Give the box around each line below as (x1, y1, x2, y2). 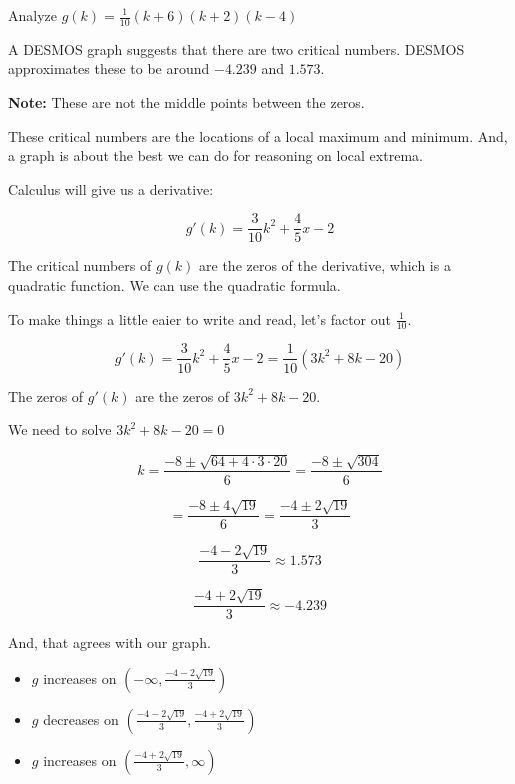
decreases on (43, 708, 119, 729)
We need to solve (8, 419, 112, 440)
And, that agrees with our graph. (8, 632, 211, 653)
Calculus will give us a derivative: (8, 178, 214, 199)
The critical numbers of (8, 255, 152, 276)
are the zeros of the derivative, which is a (199, 255, 451, 276)
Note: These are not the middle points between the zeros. (8, 92, 365, 113)
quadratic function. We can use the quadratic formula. (8, 275, 341, 296)
